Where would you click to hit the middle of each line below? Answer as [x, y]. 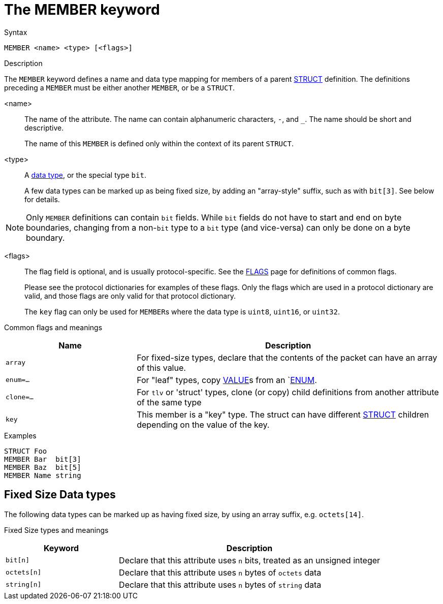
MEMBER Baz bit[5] [43, 467]
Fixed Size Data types [60, 495]
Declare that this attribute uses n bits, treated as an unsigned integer [250, 560]
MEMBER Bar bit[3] [43, 459]
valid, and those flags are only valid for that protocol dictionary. [130, 296]
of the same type [169, 402]
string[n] [24, 585]
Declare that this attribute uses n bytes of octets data [220, 572]
